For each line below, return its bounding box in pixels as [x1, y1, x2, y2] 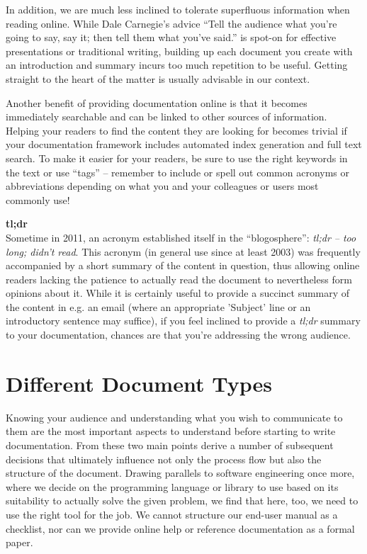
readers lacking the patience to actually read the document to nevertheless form [6, 271, 352, 286]
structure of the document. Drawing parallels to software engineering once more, [6, 465, 355, 480]
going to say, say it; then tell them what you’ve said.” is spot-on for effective [6, 30, 337, 45]
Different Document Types [6, 368, 272, 397]
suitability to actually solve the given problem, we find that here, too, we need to [6, 493, 358, 508]
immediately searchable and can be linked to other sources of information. [6, 109, 327, 124]
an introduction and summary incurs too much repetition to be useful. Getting [6, 57, 348, 72]
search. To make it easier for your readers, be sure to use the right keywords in [6, 150, 348, 165]
